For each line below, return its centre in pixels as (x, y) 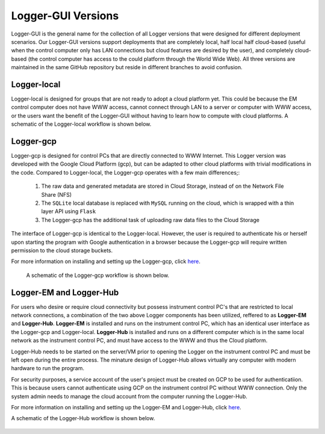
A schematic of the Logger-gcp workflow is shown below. (98, 275)
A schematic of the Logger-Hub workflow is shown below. (83, 418)
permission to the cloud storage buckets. (62, 250)
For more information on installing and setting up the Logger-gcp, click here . (106, 261)
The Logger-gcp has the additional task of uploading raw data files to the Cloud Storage (150, 220)
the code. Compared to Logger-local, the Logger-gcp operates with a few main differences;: (125, 172)
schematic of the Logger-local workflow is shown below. (81, 124)
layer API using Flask (69, 211)
